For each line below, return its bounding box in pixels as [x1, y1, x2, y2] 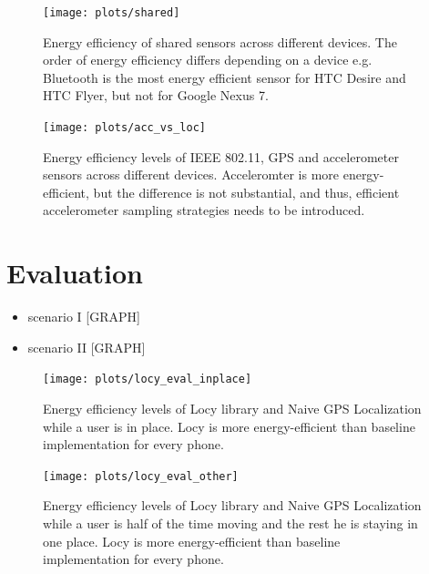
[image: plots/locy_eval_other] [43, 469, 239, 483]
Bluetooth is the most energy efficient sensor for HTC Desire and [43, 67, 406, 87]
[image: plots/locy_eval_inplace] [43, 373, 252, 386]
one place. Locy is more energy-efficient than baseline [43, 531, 341, 550]
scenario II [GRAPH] [27, 337, 146, 356]
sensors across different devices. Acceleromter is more [43, 165, 340, 184]
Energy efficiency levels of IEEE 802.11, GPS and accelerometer [43, 147, 399, 166]
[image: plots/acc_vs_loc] [43, 121, 206, 135]
